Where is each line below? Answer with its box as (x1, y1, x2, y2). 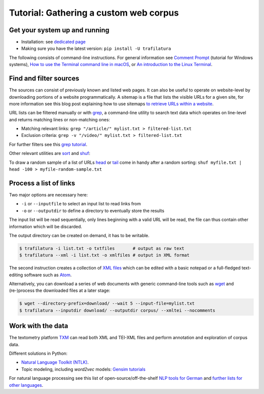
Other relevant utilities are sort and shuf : (9, 151, 90, 156)
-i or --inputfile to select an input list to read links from (21, 201, 141, 207)
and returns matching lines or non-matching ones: (9, 116, 110, 122)
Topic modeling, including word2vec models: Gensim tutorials (21, 366, 146, 372)
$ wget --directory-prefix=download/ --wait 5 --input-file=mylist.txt (19, 301, 195, 306)
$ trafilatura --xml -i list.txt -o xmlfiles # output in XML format (19, 252, 190, 258)
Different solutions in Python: (9, 350, 68, 356)
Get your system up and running (9, 26, 110, 34)
